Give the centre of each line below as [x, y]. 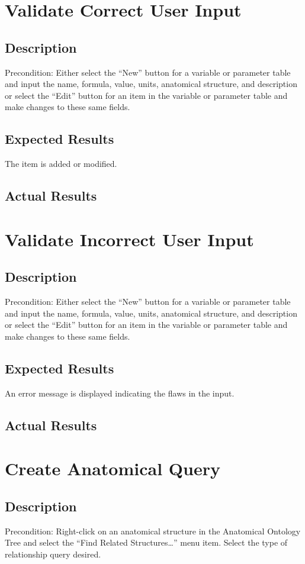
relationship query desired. [53, 554]
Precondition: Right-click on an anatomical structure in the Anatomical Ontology [153, 531]
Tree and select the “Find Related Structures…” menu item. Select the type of [146, 542]
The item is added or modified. [61, 164]
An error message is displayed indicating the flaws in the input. [120, 393]
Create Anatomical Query [113, 468]
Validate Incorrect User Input [129, 239]
